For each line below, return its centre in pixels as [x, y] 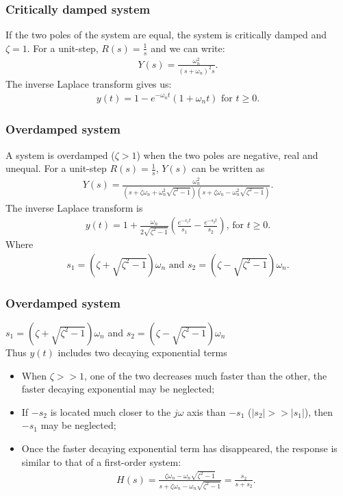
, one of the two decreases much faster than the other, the [206, 375]
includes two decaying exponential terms [142, 352]
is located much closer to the [111, 411]
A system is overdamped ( [60, 154]
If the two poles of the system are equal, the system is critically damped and [166, 35]
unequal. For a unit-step [56, 168]
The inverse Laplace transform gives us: [89, 83]
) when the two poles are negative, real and [227, 154]
